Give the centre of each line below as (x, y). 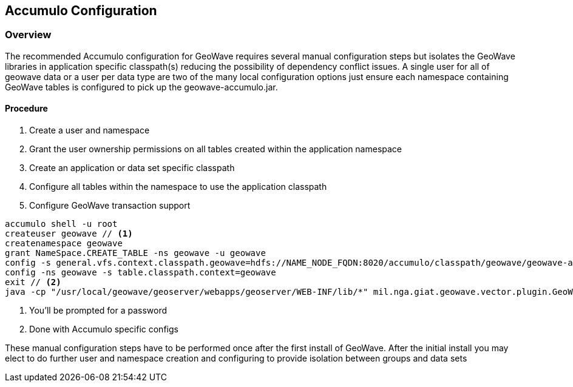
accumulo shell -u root (61, 224)
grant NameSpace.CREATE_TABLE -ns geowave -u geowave (135, 253)
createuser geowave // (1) (69, 234)
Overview (28, 35)
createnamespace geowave (64, 244)
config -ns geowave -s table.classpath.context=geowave (141, 273)
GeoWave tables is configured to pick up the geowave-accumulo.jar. (141, 87)
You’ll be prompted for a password (98, 311)
